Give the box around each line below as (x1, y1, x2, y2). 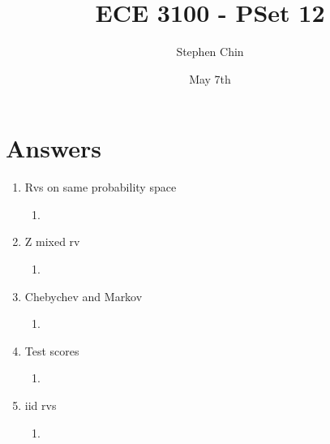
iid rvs (24, 397, 57, 413)
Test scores (24, 342, 79, 359)
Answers (6, 131, 102, 165)
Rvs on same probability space (24, 179, 177, 196)
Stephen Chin (176, 43, 244, 60)
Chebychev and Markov (24, 287, 143, 304)
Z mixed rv (24, 233, 80, 250)
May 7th (189, 70, 231, 87)
